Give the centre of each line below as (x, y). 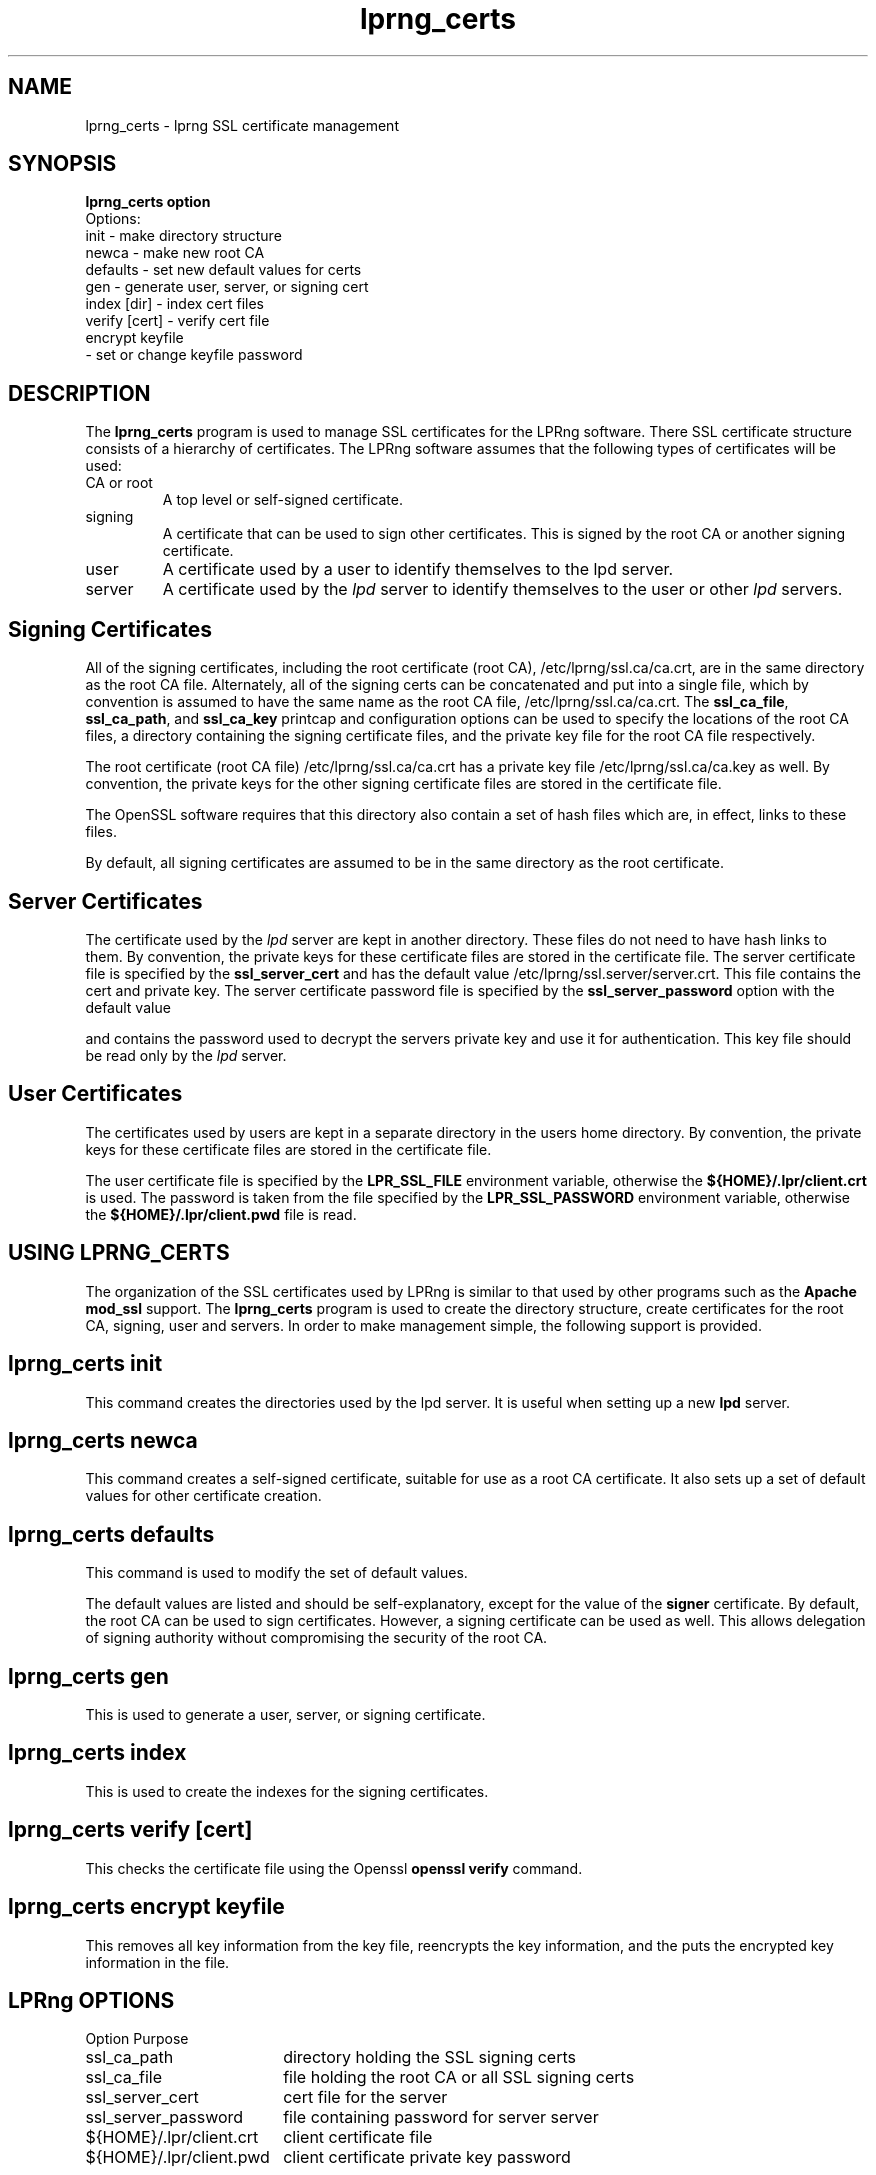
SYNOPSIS (62, 164)
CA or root (119, 483)
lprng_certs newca (103, 1440)
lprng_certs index (97, 1753)
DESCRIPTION (79, 393)
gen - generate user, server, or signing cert (227, 287)
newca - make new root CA (175, 253)
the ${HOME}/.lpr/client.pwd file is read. (221, 1214)
